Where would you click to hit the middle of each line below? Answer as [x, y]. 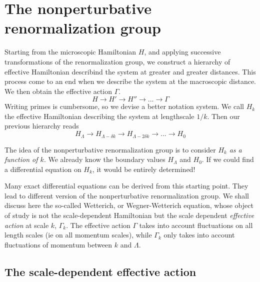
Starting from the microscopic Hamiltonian [70, 52]
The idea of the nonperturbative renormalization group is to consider [110, 149]
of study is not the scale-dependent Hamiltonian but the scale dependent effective [129, 215]
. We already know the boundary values [104, 159]
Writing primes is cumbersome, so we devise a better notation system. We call [124, 106]
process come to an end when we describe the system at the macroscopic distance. [130, 81]
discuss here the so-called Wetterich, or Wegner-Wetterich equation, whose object [129, 205]
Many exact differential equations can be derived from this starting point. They [126, 186]
